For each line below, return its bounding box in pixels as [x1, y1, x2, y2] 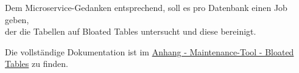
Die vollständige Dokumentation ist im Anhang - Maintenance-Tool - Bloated [5, 45, 294, 58]
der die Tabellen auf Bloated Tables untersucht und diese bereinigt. [5, 25, 256, 38]
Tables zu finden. [5, 57, 68, 70]
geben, [5, 13, 29, 26]
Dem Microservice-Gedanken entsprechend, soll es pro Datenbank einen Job [5, 1, 287, 13]
